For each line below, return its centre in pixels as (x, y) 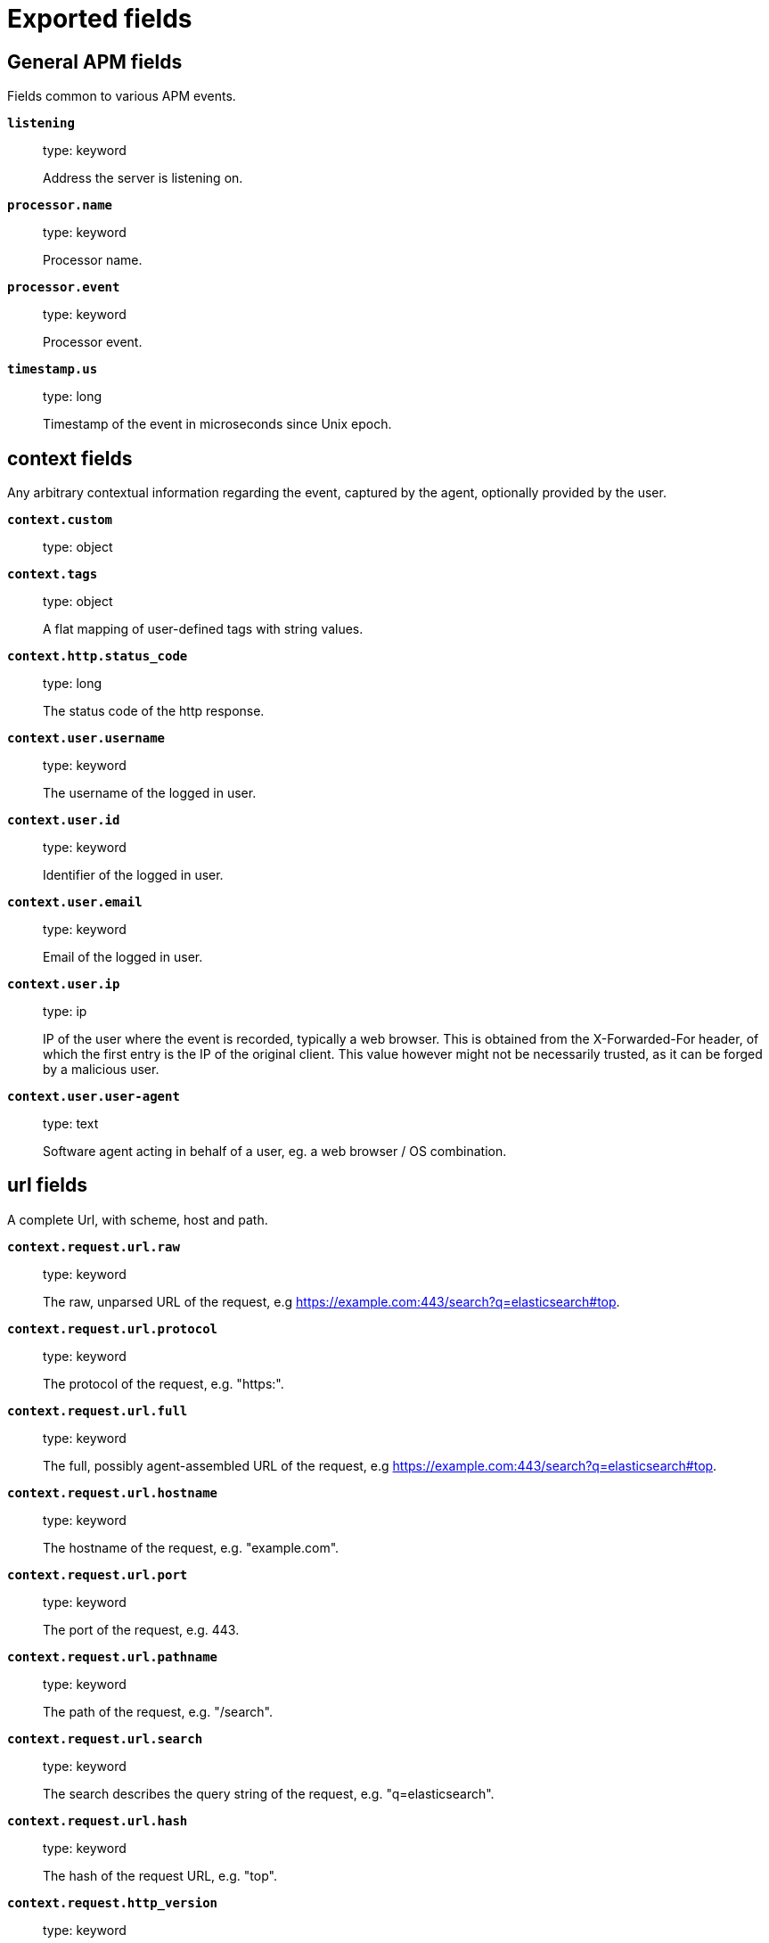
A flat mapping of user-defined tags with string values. (203, 629)
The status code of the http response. (154, 711)
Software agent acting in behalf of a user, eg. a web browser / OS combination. (275, 1152)
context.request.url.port (98, 1574)
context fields (70, 458)
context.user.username (86, 738)
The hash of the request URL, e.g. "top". (160, 1875)
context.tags (53, 574)
